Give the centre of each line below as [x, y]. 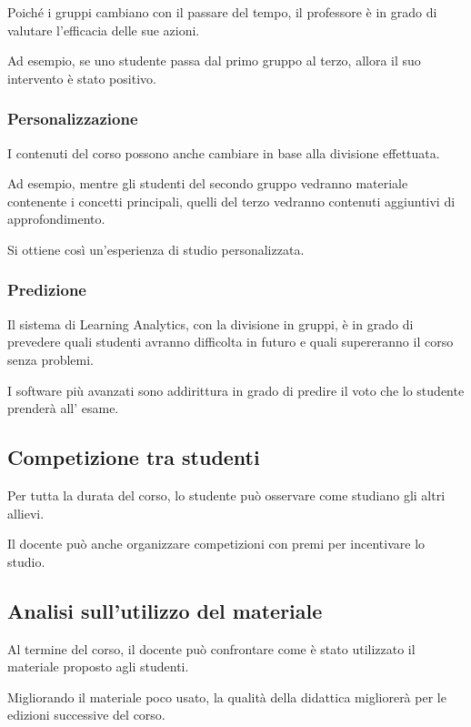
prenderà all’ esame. [63, 408]
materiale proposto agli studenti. [98, 666]
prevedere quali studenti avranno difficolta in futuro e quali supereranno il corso [230, 342]
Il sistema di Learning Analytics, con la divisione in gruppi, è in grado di [210, 323]
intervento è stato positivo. [82, 78]
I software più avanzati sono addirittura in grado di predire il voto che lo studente [236, 390]
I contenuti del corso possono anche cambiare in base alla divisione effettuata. [224, 152]
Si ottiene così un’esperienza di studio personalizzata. [156, 249]
